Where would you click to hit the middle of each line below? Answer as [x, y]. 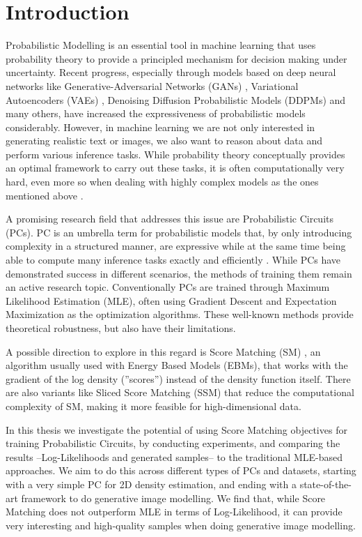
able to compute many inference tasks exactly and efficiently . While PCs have [173, 260]
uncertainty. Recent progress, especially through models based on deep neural [171, 72]
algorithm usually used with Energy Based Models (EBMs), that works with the [177, 365]
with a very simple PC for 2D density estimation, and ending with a [151, 484]
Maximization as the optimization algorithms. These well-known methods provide [180, 314]
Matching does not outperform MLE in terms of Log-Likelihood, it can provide [174, 512]
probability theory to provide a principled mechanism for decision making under [176, 58]
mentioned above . [45, 195]
